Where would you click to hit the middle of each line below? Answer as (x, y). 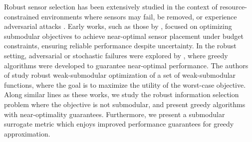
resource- (233, 6)
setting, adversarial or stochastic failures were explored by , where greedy (116, 55)
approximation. (27, 133)
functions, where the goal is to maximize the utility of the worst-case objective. (125, 84)
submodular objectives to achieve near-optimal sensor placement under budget (124, 36)
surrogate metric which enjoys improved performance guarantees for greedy (119, 124)
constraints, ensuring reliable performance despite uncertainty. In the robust (120, 46)
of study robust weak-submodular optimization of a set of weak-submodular (120, 75)
